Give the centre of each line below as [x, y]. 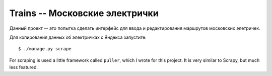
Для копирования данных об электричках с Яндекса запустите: [78, 37]
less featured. [23, 67]
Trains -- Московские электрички [84, 13]
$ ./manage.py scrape [45, 49]
